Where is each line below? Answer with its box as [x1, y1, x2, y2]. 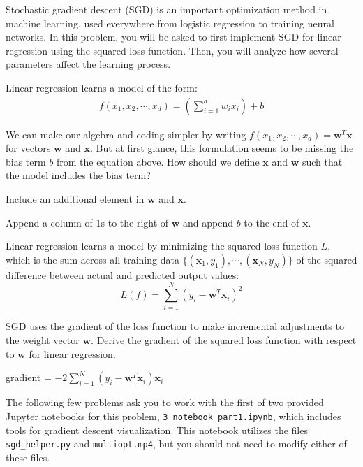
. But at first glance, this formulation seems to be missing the [90, 141, 354, 155]
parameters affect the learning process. [6, 57, 171, 71]
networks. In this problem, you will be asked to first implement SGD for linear [6, 29, 341, 44]
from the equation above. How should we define [57, 154, 260, 168]
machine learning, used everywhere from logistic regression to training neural [6, 15, 334, 30]
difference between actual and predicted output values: [6, 267, 239, 282]
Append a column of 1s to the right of [6, 215, 169, 229]
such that [302, 154, 343, 168]
